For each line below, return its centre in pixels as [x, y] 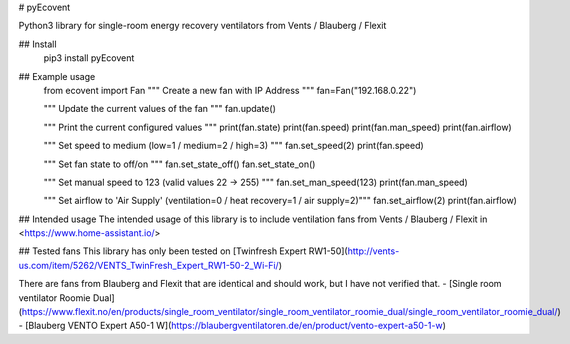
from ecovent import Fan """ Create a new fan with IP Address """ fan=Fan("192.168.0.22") [230, 90]
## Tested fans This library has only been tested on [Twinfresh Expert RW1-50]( [183, 251]
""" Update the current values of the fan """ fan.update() [160, 109]
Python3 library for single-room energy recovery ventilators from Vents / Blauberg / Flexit [202, 26]
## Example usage [57, 76]
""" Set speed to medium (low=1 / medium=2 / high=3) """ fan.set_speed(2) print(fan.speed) [233, 146]
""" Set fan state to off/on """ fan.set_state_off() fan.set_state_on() [179, 164]
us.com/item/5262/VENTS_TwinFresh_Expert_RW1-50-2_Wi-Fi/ [148, 265]
